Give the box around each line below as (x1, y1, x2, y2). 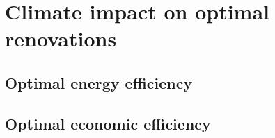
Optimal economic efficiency (5, 112, 211, 134)
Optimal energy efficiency (5, 71, 193, 93)
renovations (5, 24, 117, 53)
